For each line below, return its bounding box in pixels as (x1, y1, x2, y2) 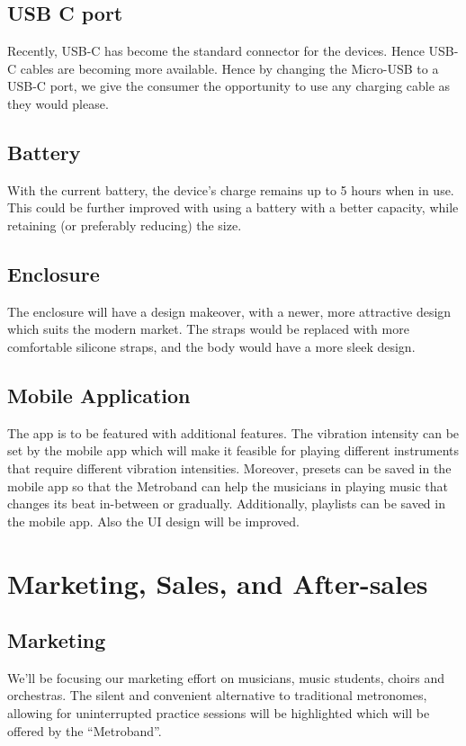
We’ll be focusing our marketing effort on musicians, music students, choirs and (7, 668, 445, 687)
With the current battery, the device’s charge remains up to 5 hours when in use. (7, 180, 454, 199)
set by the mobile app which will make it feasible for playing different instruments (7, 441, 460, 460)
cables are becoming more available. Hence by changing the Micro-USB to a (20, 58, 439, 77)
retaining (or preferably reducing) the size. (7, 215, 242, 234)
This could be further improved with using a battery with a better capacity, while (7, 198, 459, 217)
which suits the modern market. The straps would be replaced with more (7, 319, 409, 338)
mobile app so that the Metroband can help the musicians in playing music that (7, 476, 448, 495)
